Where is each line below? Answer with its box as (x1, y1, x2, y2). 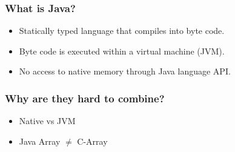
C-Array (77, 134, 108, 147)
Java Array (19, 134, 61, 147)
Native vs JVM (19, 114, 76, 127)
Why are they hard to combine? (5, 90, 165, 105)
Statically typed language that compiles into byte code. (19, 24, 225, 37)
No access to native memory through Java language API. (19, 65, 231, 78)
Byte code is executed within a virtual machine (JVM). (19, 44, 225, 57)
